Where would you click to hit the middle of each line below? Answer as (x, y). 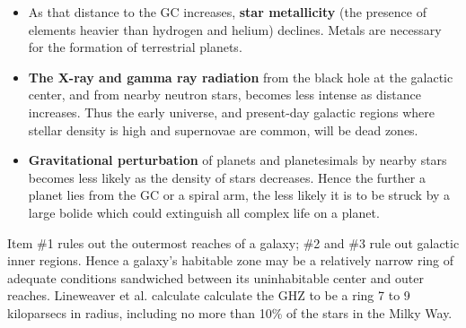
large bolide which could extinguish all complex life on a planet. (204, 212)
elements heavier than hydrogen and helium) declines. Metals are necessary (235, 29)
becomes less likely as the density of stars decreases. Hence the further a (227, 177)
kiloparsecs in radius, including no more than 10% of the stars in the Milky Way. (230, 312)
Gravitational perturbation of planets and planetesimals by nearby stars (237, 160)
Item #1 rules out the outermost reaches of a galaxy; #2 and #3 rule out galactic (233, 242)
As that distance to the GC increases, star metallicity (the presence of (227, 12)
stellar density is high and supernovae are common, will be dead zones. (223, 129)
